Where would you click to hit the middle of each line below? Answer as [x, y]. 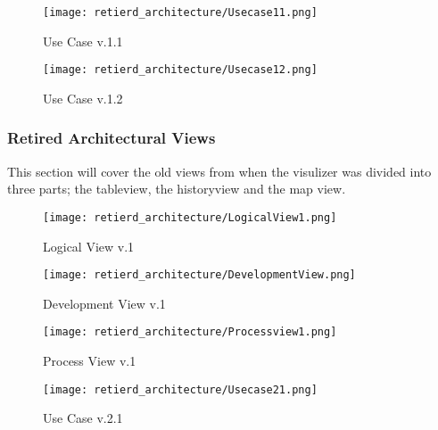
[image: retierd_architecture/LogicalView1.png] [190, 217]
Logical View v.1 [89, 246]
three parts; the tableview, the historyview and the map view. [177, 189]
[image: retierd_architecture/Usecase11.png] [180, 12]
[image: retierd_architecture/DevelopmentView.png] [199, 275]
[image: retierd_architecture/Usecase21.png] [180, 389]
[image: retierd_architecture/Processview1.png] [190, 332]
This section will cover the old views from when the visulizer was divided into [219, 171]
